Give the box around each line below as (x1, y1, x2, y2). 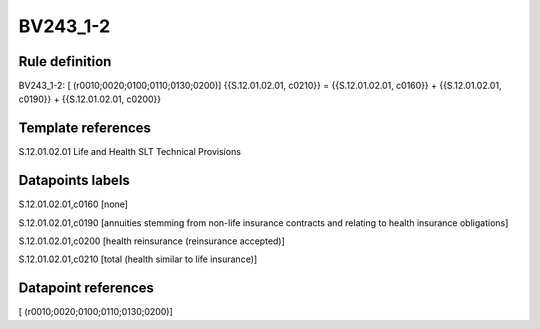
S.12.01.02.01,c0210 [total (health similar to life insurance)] (18, 253, 258, 265)
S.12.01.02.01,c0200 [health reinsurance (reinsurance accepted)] (18, 235, 285, 247)
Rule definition (18, 53, 112, 70)
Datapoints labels (18, 172, 130, 189)
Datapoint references (18, 280, 155, 297)
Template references (18, 120, 152, 137)
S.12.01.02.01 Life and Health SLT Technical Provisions (18, 146, 242, 158)
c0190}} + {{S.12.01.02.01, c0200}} (18, 93, 162, 105)
